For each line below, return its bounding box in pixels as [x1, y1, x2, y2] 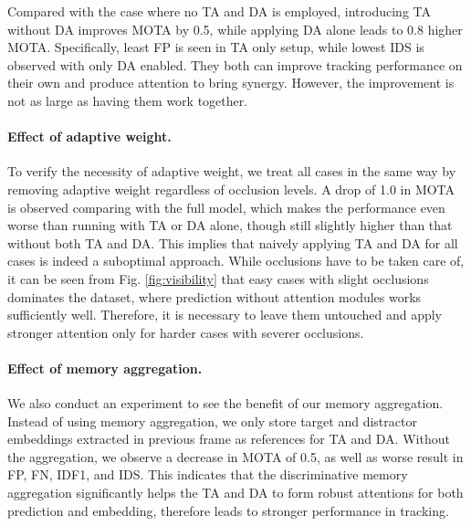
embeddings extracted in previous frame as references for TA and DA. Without [7, 429, 450, 448]
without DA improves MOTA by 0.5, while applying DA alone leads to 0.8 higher [7, 19, 463, 38]
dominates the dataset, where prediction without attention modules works [7, 287, 422, 306]
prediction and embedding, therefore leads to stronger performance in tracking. [7, 500, 449, 520]
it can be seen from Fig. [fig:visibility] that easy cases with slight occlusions [7, 268, 429, 288]
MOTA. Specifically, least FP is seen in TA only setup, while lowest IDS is [7, 37, 424, 57]
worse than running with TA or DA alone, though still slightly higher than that [7, 216, 453, 235]
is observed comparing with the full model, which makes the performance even [7, 197, 445, 216]
